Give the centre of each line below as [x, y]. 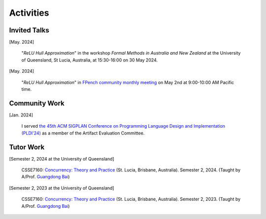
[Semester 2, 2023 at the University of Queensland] [62, 188]
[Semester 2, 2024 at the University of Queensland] [62, 159]
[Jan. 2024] [21, 115]
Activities [29, 13]
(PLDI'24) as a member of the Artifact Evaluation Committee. [83, 133]
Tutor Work [27, 147]
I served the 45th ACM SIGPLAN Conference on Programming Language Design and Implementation [123, 126]
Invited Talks [29, 30]
